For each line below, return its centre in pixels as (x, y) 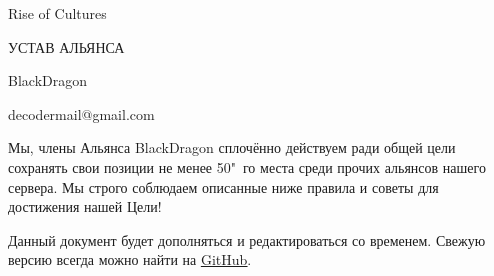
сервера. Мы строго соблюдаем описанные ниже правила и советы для (223, 186)
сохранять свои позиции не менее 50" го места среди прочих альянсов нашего (247, 166)
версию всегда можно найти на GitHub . (130, 259)
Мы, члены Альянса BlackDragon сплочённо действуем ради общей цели (232, 147)
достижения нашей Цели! (85, 206)
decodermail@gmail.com (81, 113)
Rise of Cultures (57, 13)
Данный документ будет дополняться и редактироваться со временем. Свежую (247, 239)
